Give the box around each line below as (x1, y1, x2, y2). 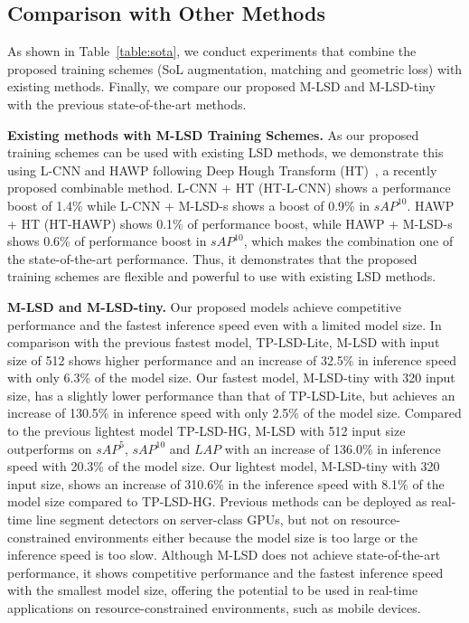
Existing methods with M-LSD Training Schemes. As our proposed (7, 125, 419, 144)
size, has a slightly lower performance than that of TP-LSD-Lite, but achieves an (7, 385, 455, 404)
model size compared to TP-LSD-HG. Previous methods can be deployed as (7, 492, 427, 511)
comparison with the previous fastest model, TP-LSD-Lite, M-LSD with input (7, 333, 440, 352)
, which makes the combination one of (243, 231, 454, 250)
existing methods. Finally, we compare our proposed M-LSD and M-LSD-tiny (7, 77, 436, 96)
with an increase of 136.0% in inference (224, 439, 441, 458)
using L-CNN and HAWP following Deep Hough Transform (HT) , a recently (7, 160, 437, 179)
